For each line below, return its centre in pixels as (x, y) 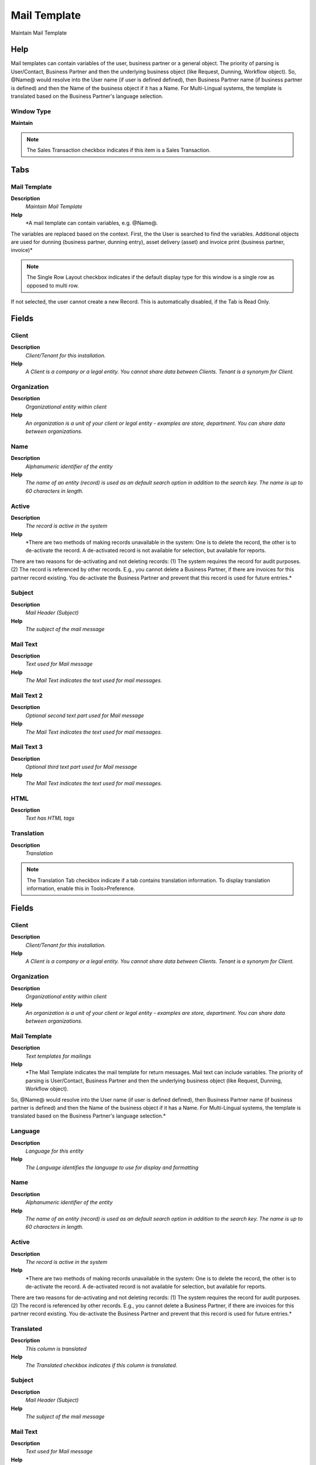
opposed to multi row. (53, 285)
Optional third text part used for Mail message (81, 767)
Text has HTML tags (50, 818)
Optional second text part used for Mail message (85, 716)
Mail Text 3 (27, 747)
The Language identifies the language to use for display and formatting (112, 1167)
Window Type (31, 111)
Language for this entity (54, 1151)
